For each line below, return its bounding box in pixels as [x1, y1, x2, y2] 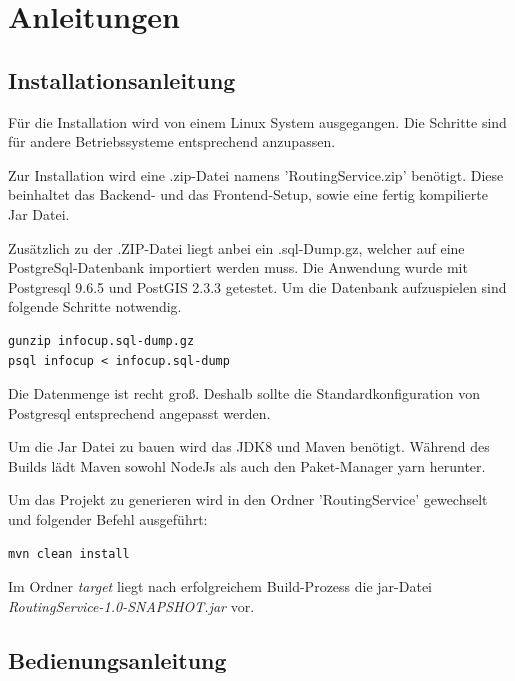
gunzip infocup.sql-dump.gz [8, 333, 195, 348]
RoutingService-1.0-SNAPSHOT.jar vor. [8, 595, 255, 616]
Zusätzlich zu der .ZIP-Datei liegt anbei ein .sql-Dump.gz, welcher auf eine [8, 237, 465, 258]
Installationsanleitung [8, 64, 236, 95]
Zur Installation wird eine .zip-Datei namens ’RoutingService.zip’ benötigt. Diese [8, 164, 504, 185]
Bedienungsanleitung [8, 644, 227, 675]
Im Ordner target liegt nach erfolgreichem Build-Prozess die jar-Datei [8, 576, 432, 597]
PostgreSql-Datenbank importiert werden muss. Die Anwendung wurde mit [8, 257, 468, 278]
